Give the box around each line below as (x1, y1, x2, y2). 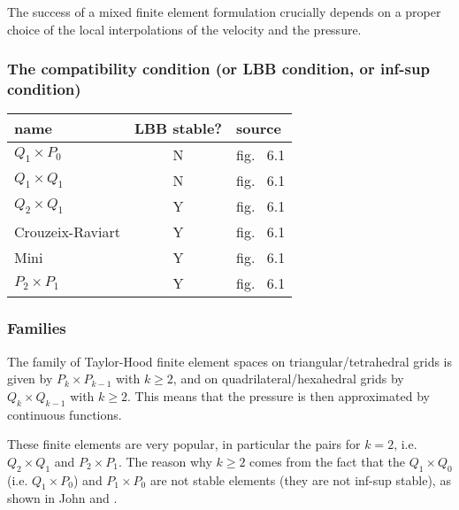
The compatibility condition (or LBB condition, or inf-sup (7, 58, 430, 80)
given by (7, 369, 53, 388)
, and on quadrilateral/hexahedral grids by (172, 369, 404, 388)
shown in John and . (7, 489, 118, 507)
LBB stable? (134, 118, 223, 139)
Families (7, 317, 66, 339)
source (236, 118, 281, 139)
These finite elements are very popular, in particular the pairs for (7, 435, 361, 453)
